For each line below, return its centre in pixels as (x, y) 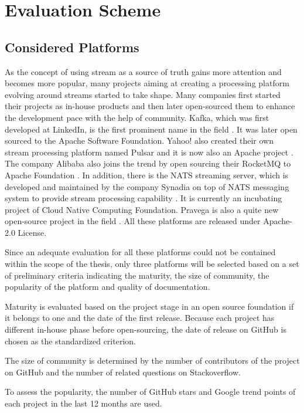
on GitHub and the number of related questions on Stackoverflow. (123, 372)
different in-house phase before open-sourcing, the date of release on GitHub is (146, 329)
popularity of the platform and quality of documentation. (107, 287)
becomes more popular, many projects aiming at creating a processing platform (147, 83)
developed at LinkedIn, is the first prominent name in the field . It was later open (151, 129)
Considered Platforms (72, 47)
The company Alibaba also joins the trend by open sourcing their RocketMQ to (148, 163)
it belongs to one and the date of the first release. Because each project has (140, 318)
